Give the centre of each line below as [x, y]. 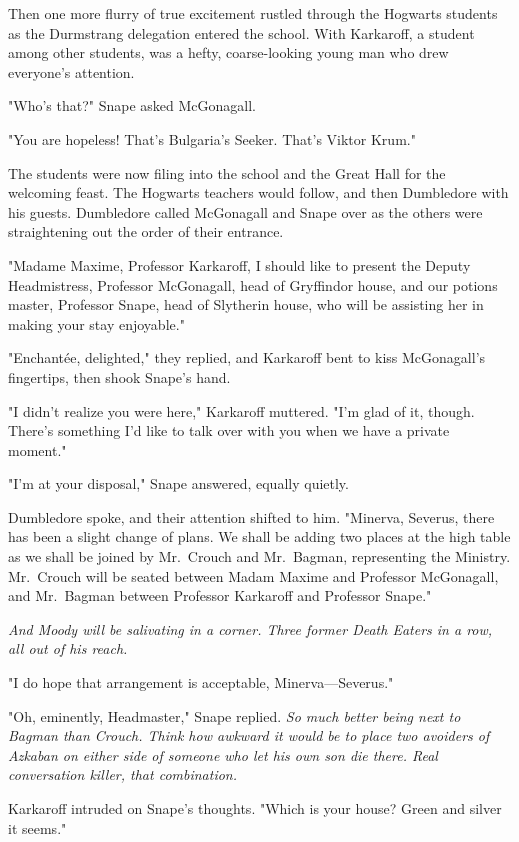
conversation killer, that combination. [123, 774]
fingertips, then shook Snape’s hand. [119, 376]
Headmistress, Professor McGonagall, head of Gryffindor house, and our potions [253, 284]
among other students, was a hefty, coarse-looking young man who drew [228, 52]
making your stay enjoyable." [96, 323]
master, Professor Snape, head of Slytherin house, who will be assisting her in [246, 304]
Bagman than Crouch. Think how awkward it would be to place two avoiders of [249, 735]
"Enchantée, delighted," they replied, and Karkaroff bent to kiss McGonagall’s [247, 357]
